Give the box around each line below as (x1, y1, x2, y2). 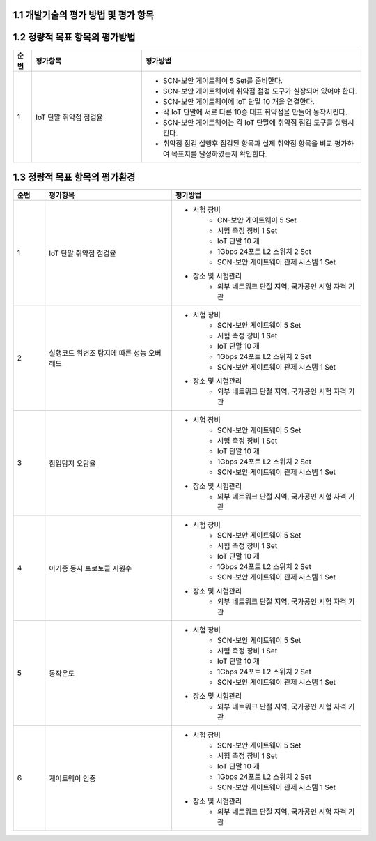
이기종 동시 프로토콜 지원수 (49, 563, 132, 573)
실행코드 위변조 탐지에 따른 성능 (49, 349, 147, 358)
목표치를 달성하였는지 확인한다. (171, 149, 267, 158)
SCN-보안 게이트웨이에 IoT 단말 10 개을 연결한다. (162, 96, 315, 106)
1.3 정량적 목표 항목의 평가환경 (13, 171, 136, 183)
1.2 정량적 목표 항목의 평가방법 (13, 31, 136, 43)
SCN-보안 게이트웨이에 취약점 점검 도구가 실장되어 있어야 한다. (162, 86, 358, 96)
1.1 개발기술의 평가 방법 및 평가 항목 (13, 9, 155, 21)
